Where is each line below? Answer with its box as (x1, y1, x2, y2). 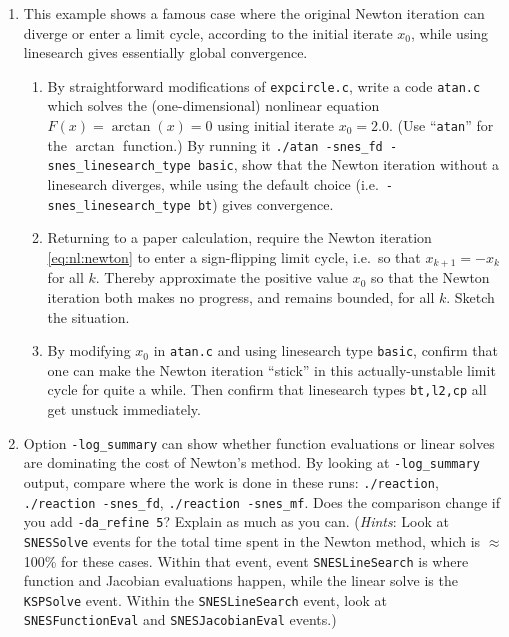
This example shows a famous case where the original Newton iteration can (23, 3, 485, 23)
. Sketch (446, 286, 495, 307)
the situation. (47, 306, 130, 327)
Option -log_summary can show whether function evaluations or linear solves (23, 432, 495, 453)
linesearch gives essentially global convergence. (23, 42, 308, 63)
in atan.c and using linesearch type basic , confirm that (153, 340, 498, 361)
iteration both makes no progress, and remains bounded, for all (47, 286, 435, 307)
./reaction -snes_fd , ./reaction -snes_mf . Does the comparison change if (23, 491, 501, 512)
